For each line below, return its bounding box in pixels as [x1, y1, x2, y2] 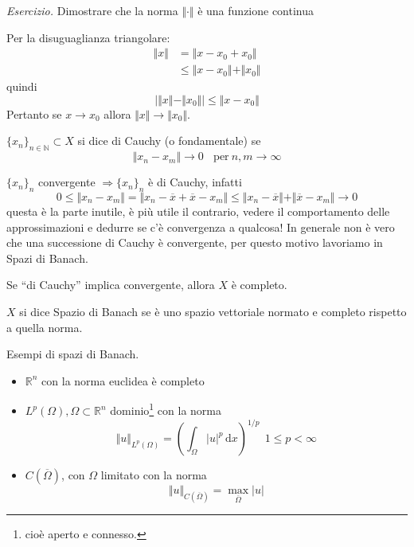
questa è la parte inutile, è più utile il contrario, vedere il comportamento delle [6, 203, 390, 220]
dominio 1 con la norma [110, 400, 222, 419]
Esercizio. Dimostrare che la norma [6, 2, 178, 18]
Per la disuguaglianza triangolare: [6, 29, 170, 45]
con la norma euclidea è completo [41, 372, 205, 389]
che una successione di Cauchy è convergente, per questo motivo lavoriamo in [6, 234, 383, 251]
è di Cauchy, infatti [148, 174, 242, 190]
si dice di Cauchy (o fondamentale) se [77, 132, 261, 149]
